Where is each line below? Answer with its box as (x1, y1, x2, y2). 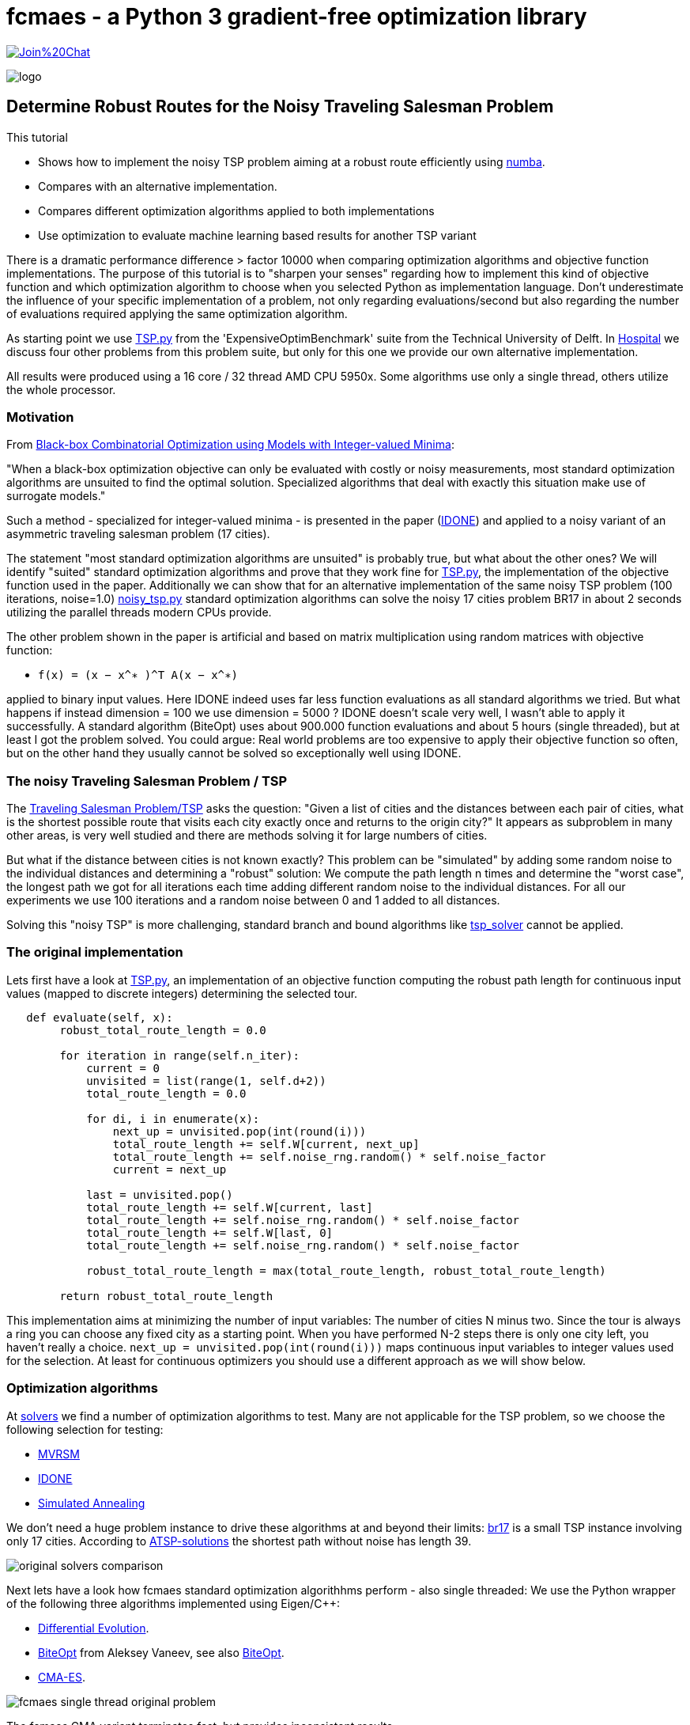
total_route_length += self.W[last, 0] (86, 1226, 334, 1239)
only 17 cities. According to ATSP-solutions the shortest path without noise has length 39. (6, 1534, 472, 1548)
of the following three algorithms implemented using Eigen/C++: (6, 1596, 340, 1610)
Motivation (6, 408, 74, 425)
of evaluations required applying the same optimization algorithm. (6, 306, 348, 320)
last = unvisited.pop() (86, 1188, 233, 1201)
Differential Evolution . (38, 1621, 149, 1635)
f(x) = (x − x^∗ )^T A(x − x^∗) (38, 669, 238, 682)
